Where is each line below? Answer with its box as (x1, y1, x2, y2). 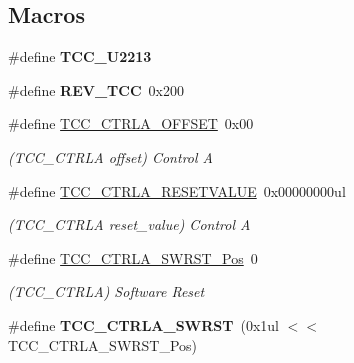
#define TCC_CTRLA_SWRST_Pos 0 (8, 247, 258, 268)
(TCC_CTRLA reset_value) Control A (8, 214, 251, 235)
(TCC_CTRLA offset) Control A (8, 146, 213, 167)
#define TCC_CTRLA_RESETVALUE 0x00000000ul (8, 180, 346, 201)
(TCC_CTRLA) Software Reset (8, 281, 205, 302)
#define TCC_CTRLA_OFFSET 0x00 (8, 113, 254, 134)
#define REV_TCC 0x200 (8, 79, 184, 100)
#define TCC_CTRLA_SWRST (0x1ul (8, 314, 280, 335)
